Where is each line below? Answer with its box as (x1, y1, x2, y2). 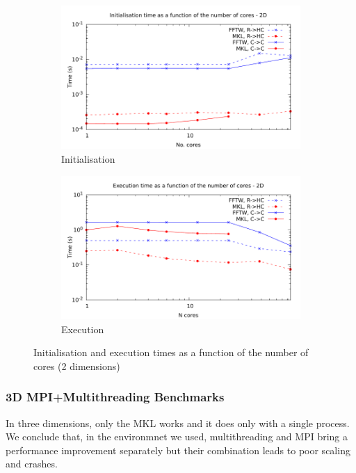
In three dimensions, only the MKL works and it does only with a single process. (6, 415, 350, 430)
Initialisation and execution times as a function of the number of (33, 345, 309, 360)
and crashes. (6, 456, 58, 471)
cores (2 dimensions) (33, 358, 120, 373)
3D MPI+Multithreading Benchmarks (6, 388, 225, 406)
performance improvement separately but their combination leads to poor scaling (6, 442, 350, 457)
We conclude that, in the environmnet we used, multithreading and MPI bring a (6, 429, 348, 444)
